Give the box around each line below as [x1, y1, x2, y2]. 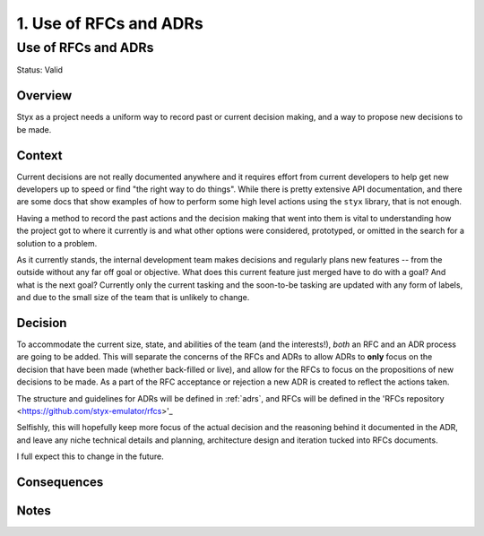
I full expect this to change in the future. [16, 451, 165, 462]
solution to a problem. [16, 238, 98, 248]
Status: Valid [16, 65, 63, 75]
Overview [16, 88, 73, 103]
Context [16, 148, 63, 163]
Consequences [16, 474, 104, 489]
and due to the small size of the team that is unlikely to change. [16, 292, 250, 303]
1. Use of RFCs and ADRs [16, 13, 203, 33]
